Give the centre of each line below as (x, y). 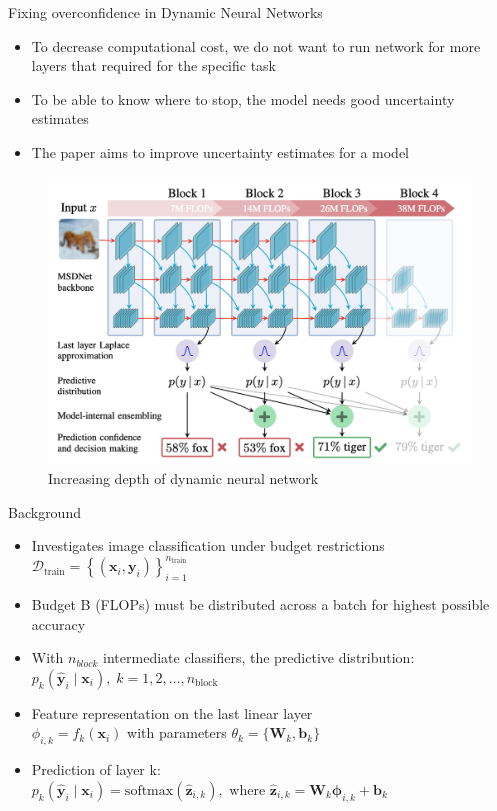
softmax (149, 790)
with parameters (177, 732)
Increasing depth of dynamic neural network (183, 477)
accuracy (58, 623)
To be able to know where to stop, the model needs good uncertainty (243, 98)
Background (44, 511)
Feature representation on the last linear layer (172, 712)
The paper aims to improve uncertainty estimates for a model (220, 151)
